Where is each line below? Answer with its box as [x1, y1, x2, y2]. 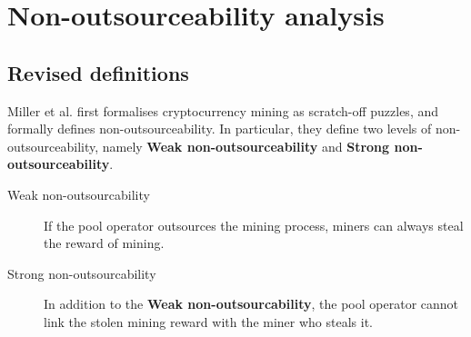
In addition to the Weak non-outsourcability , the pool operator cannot [44, 294, 459, 313]
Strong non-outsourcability [7, 263, 156, 282]
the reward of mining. [44, 233, 165, 253]
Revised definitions [7, 58, 189, 86]
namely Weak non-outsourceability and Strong [102, 136, 390, 155]
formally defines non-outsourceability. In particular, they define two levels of [7, 119, 432, 138]
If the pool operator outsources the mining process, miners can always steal [44, 215, 464, 234]
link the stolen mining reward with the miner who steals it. [44, 312, 374, 331]
